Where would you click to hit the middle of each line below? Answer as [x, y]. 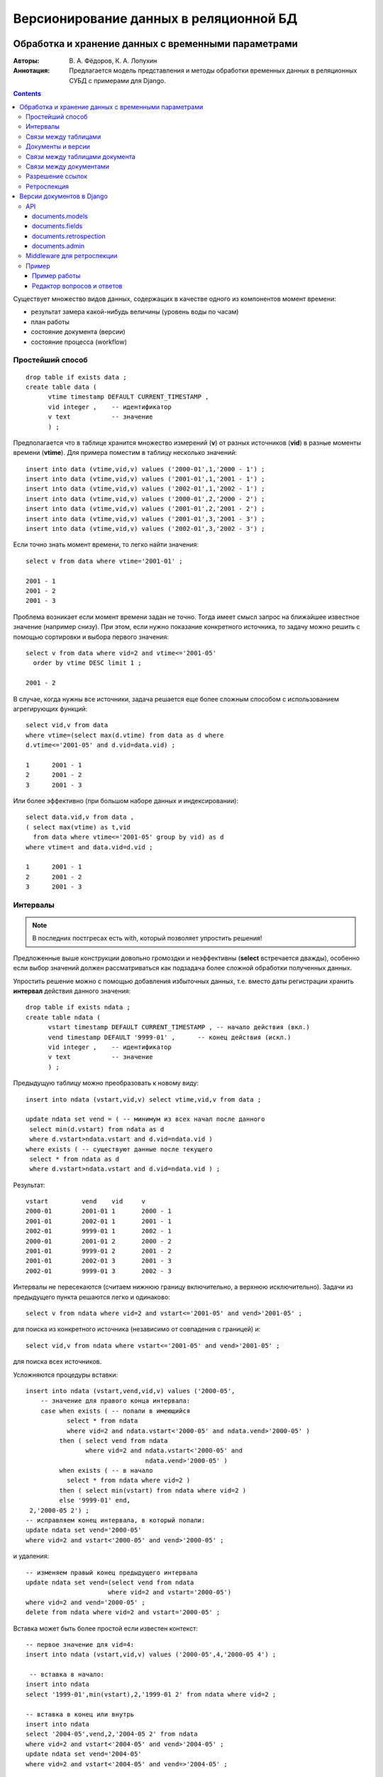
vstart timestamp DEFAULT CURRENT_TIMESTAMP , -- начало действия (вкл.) [179, 1027]
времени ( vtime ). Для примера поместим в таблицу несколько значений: [125, 453]
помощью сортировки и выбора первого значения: [91, 637]
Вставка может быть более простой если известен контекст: [106, 1628]
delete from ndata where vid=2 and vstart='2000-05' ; [123, 1612]
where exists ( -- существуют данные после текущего [119, 1149]
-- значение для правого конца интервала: [115, 1401]
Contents [27, 94]
